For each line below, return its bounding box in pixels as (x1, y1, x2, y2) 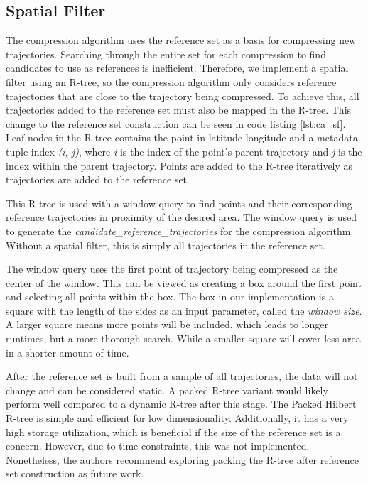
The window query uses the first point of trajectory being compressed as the (6, 261, 338, 276)
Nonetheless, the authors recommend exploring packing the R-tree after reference (6, 452, 359, 467)
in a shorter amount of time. (6, 344, 129, 359)
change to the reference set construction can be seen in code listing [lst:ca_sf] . (6, 116, 346, 131)
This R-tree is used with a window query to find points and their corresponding (6, 195, 352, 210)
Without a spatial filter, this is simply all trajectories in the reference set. (6, 237, 325, 252)
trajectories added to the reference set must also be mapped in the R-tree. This (6, 102, 352, 117)
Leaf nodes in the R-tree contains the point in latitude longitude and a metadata (6, 130, 358, 145)
